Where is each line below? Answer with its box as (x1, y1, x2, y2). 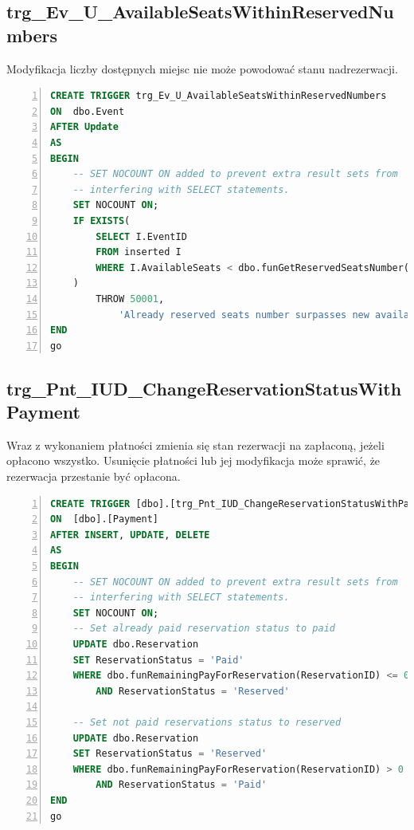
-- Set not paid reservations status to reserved (72, 716, 342, 728)
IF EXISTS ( (72, 214, 131, 226)
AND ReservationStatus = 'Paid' (96, 779, 268, 791)
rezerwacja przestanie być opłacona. (6, 468, 181, 485)
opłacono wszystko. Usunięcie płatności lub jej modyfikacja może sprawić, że (6, 452, 381, 469)
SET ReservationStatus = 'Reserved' (72, 748, 268, 760)
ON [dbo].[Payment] (50, 513, 159, 525)
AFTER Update (50, 121, 119, 133)
